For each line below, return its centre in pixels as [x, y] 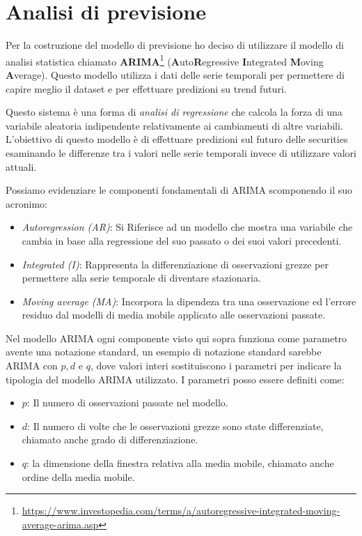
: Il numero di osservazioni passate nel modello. [127, 403]
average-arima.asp [60, 524]
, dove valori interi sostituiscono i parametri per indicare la [216, 366]
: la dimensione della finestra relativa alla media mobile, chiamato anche [180, 463]
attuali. [21, 166]
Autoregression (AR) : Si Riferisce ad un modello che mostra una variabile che [187, 227]
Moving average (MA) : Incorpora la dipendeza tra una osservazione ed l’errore [189, 301]
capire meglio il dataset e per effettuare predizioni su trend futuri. [146, 88]
